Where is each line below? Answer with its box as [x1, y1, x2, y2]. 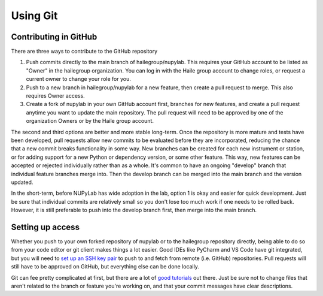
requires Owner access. [26, 92, 85, 99]
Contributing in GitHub [11, 32, 97, 42]
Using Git [11, 9, 58, 22]
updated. [11, 179, 33, 186]
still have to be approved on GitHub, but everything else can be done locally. [11, 263, 200, 270]
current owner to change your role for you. [26, 75, 131, 83]
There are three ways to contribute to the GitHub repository [11, 48, 158, 55]
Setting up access [11, 222, 80, 232]
